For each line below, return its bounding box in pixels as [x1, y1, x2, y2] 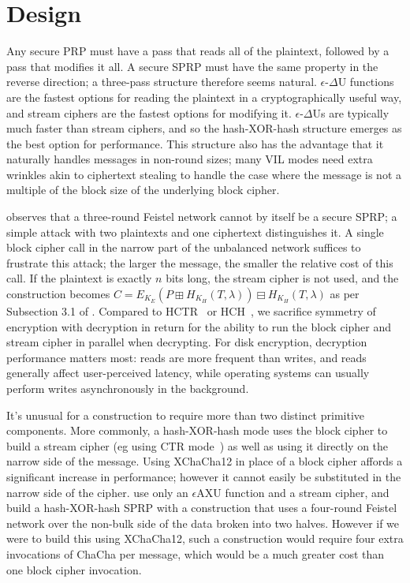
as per [330, 286, 360, 302]
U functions [337, 73, 394, 90]
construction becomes [6, 286, 110, 302]
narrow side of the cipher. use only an [6, 484, 188, 500]
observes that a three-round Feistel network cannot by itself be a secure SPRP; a [6, 208, 397, 225]
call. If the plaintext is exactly [6, 270, 152, 286]
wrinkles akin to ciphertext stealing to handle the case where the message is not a [6, 166, 402, 182]
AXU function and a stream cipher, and [196, 484, 389, 500]
